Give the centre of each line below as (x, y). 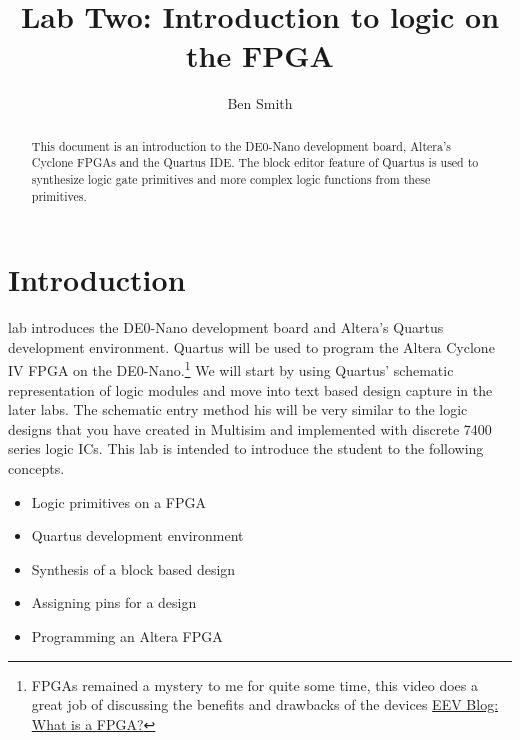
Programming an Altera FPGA (127, 636)
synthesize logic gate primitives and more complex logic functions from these (231, 179)
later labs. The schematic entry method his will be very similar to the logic (238, 409)
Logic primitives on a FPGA (119, 501)
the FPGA (260, 55)
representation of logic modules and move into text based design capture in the (250, 389)
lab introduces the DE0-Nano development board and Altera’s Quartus (226, 327)
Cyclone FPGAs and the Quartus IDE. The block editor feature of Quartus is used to (255, 162)
